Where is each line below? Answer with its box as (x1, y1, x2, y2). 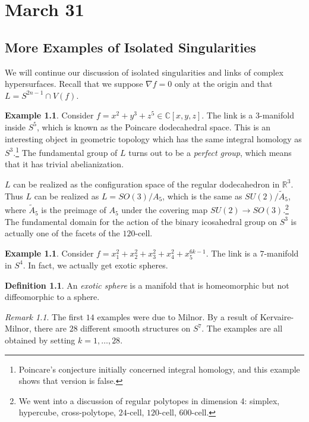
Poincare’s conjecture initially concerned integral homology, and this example (18, 362, 300, 375)
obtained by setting (5, 333, 75, 346)
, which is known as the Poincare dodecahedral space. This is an (37, 120, 271, 133)
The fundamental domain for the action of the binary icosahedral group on (5, 215, 278, 227)
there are (34, 322, 67, 335)
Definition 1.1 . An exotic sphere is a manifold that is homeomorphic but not (5, 279, 289, 291)
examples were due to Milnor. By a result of (97, 310, 257, 323)
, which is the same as (162, 189, 242, 202)
